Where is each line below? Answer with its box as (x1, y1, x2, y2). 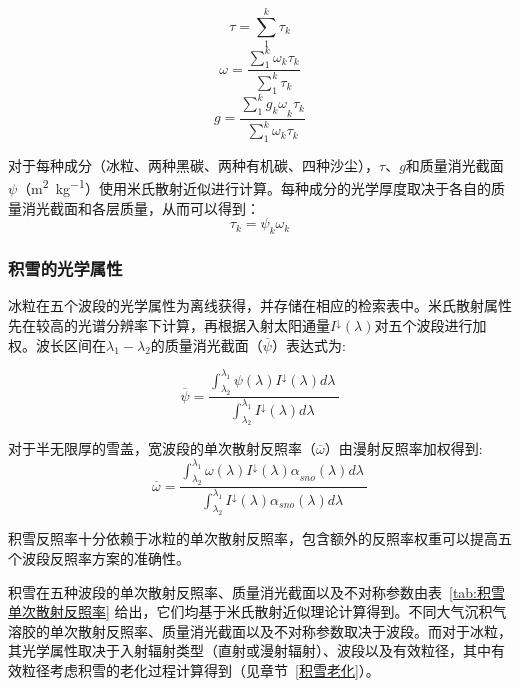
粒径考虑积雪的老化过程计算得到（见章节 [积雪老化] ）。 (21, 660, 380, 680)
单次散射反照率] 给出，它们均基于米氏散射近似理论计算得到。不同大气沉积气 (8, 601, 507, 622)
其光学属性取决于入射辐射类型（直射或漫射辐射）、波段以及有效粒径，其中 (8, 640, 491, 661)
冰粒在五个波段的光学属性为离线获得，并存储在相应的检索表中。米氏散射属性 (8, 295, 512, 316)
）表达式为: (271, 334, 346, 355)
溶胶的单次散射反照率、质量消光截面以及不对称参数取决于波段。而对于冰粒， (8, 620, 512, 641)
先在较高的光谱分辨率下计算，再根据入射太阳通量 (8, 314, 330, 335)
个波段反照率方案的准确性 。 (8, 548, 190, 569)
